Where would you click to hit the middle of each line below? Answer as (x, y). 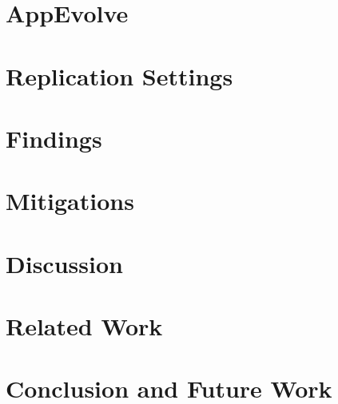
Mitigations (70, 201)
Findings (54, 138)
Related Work (84, 326)
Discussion (64, 263)
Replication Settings (119, 75)
